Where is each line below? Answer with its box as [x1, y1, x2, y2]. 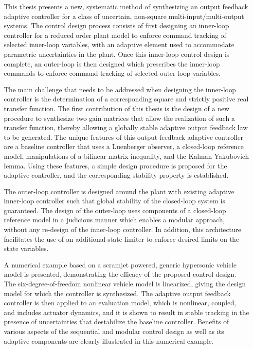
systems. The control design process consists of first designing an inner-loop [4, 20, 229, 31]
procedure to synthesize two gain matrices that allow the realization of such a [4, 113, 235, 123]
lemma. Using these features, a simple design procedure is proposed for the [4, 160, 227, 170]
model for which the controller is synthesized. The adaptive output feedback [4, 288, 231, 298]
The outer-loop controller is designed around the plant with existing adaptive [4, 186, 235, 196]
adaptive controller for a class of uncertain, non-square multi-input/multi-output [4, 11, 244, 21]
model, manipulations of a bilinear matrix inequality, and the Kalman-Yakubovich [4, 150, 249, 161]
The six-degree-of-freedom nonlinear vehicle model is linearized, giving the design [4, 279, 246, 289]
